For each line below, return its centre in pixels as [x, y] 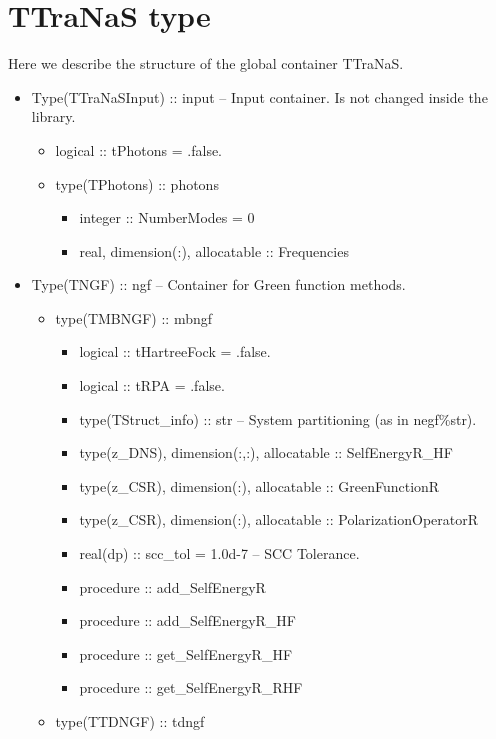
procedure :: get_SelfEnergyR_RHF [191, 687]
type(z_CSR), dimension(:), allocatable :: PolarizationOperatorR [279, 519]
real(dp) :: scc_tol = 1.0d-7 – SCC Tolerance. [219, 553]
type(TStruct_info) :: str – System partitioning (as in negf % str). [278, 418]
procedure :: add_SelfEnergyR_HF [187, 620]
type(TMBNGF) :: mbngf [134, 317]
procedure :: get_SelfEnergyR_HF [186, 653]
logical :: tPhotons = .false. [139, 149]
